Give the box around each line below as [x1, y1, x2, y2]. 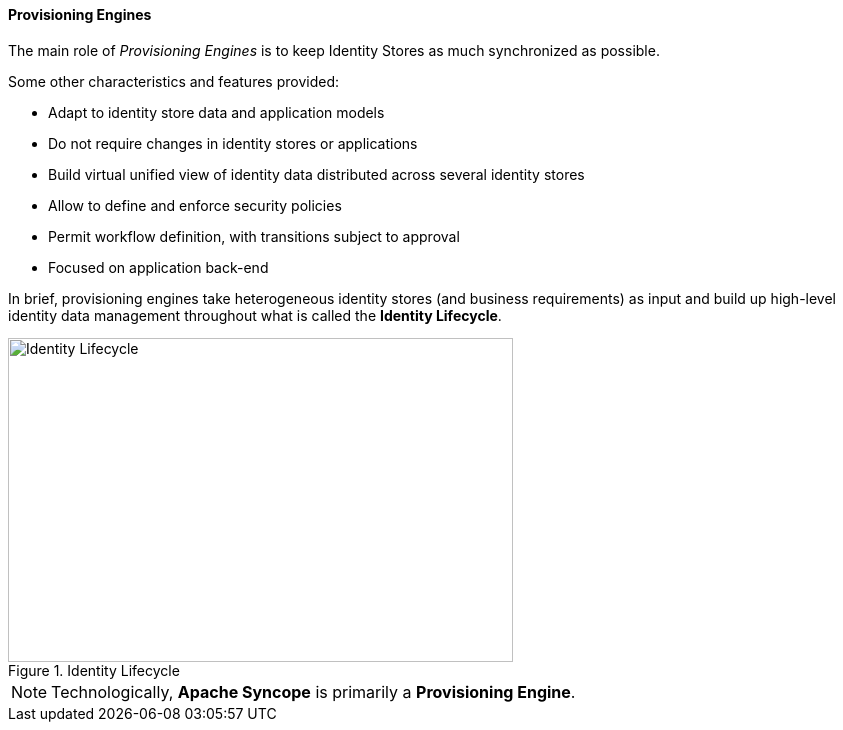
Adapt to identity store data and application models [48, 103, 385, 121]
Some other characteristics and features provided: [8, 72, 340, 90]
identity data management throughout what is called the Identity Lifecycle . [8, 306, 502, 324]
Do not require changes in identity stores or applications [48, 134, 418, 152]
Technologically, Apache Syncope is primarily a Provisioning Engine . [51, 681, 576, 702]
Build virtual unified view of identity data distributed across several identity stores [48, 165, 585, 183]
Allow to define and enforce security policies [48, 196, 342, 214]
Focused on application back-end [48, 258, 269, 276]
